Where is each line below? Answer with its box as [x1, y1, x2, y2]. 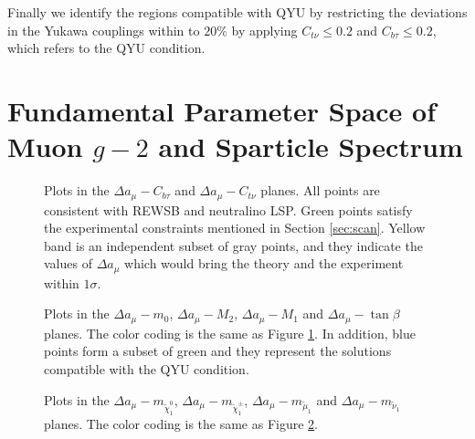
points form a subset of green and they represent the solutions [44, 341, 392, 361]
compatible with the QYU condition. [44, 360, 249, 379]
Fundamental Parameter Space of [7, 91, 437, 129]
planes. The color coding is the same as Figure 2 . [44, 413, 319, 433]
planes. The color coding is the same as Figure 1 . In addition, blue [44, 323, 416, 342]
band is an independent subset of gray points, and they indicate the [44, 235, 423, 255]
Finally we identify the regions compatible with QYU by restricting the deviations [7, 3, 468, 21]
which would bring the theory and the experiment [124, 254, 404, 273]
